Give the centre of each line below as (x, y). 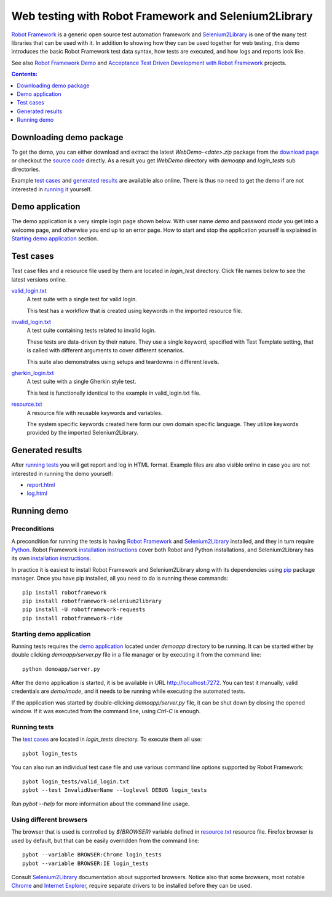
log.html (37, 493)
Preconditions (33, 529)
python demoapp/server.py (61, 669)
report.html (41, 485)
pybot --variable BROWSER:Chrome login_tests (92, 855)
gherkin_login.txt (33, 373)
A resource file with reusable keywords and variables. (95, 413)
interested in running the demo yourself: (62, 473)
